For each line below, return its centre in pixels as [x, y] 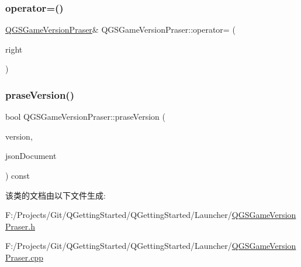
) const [18, 175]
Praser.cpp [24, 257]
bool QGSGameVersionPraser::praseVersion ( [85, 117]
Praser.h [20, 226]
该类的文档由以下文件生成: [56, 195]
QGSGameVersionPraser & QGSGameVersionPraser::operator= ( [120, 30]
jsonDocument [31, 156]
